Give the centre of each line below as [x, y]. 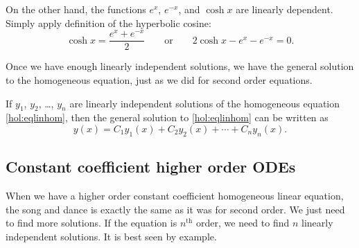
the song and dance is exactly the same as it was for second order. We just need [175, 209]
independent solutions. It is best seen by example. [111, 236]
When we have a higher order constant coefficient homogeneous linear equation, [175, 195]
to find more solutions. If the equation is [91, 223]
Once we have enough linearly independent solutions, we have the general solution [180, 66]
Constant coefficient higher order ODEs [151, 167]
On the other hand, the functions [76, 9]
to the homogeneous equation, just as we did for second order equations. [159, 79]
